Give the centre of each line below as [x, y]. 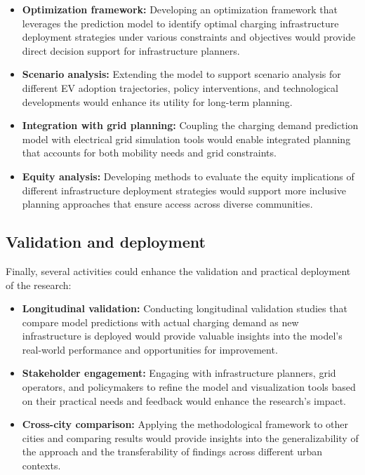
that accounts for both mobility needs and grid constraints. [149, 153]
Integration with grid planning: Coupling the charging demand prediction [190, 125]
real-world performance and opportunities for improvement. [150, 349]
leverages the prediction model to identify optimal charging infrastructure [180, 23]
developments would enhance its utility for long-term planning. [157, 101]
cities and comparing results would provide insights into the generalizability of [190, 437]
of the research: [39, 285]
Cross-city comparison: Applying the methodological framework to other [185, 424]
